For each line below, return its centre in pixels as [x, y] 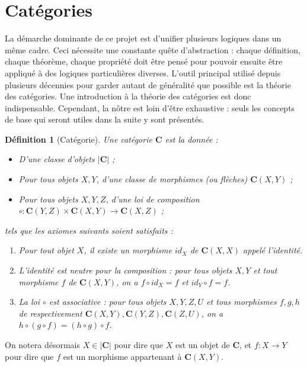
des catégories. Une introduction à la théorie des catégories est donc [128, 96]
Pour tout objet [46, 250]
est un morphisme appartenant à [122, 356]
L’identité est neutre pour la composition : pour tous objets [125, 270]
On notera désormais [43, 345]
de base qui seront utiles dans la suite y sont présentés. [105, 119]
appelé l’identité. [273, 250]
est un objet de [202, 345]
